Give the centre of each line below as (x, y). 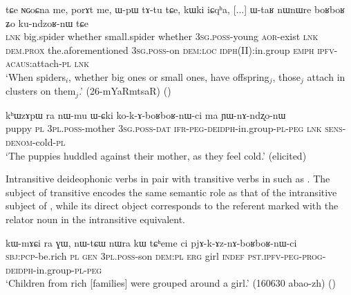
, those (286, 76)
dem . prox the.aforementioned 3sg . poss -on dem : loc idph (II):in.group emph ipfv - (172, 49)
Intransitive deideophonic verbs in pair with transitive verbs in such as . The (168, 179)
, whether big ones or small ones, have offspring (169, 76)
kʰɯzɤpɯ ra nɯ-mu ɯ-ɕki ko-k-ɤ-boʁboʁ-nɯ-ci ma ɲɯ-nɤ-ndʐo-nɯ (146, 114)
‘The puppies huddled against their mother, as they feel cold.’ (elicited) (156, 155)
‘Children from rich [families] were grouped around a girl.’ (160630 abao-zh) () (171, 283)
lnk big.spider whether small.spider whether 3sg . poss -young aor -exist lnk (162, 36)
